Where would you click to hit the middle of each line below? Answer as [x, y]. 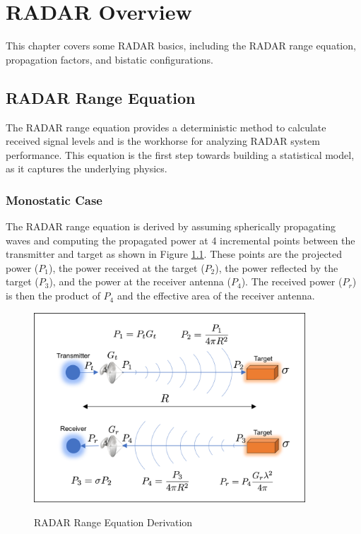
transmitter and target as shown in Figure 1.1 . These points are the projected [174, 254]
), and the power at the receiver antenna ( [140, 281]
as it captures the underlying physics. [87, 168]
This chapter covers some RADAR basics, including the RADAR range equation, [181, 46]
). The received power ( [292, 281]
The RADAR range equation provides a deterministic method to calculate [166, 127]
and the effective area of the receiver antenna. [216, 296]
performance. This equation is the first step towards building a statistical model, [180, 154]
